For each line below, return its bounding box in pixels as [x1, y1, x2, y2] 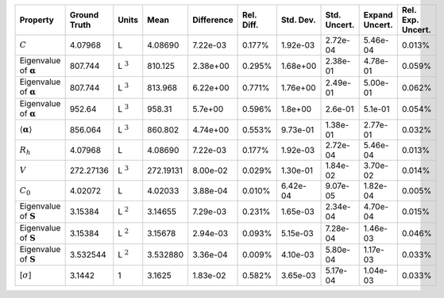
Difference [192, 14, 234, 25]
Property [19, 14, 55, 25]
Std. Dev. [280, 14, 317, 25]
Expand [363, 10, 393, 20]
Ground [69, 10, 99, 20]
